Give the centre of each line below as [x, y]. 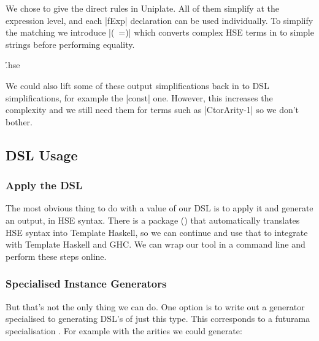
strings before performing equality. [70, 44]
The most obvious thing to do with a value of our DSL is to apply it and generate [159, 208]
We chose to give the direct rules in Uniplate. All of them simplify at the [142, 8]
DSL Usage [42, 155]
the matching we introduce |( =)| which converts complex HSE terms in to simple [160, 32]
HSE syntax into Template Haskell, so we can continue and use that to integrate [157, 232]
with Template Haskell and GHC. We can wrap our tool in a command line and [156, 244]
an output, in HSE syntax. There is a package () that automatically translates [153, 220]
